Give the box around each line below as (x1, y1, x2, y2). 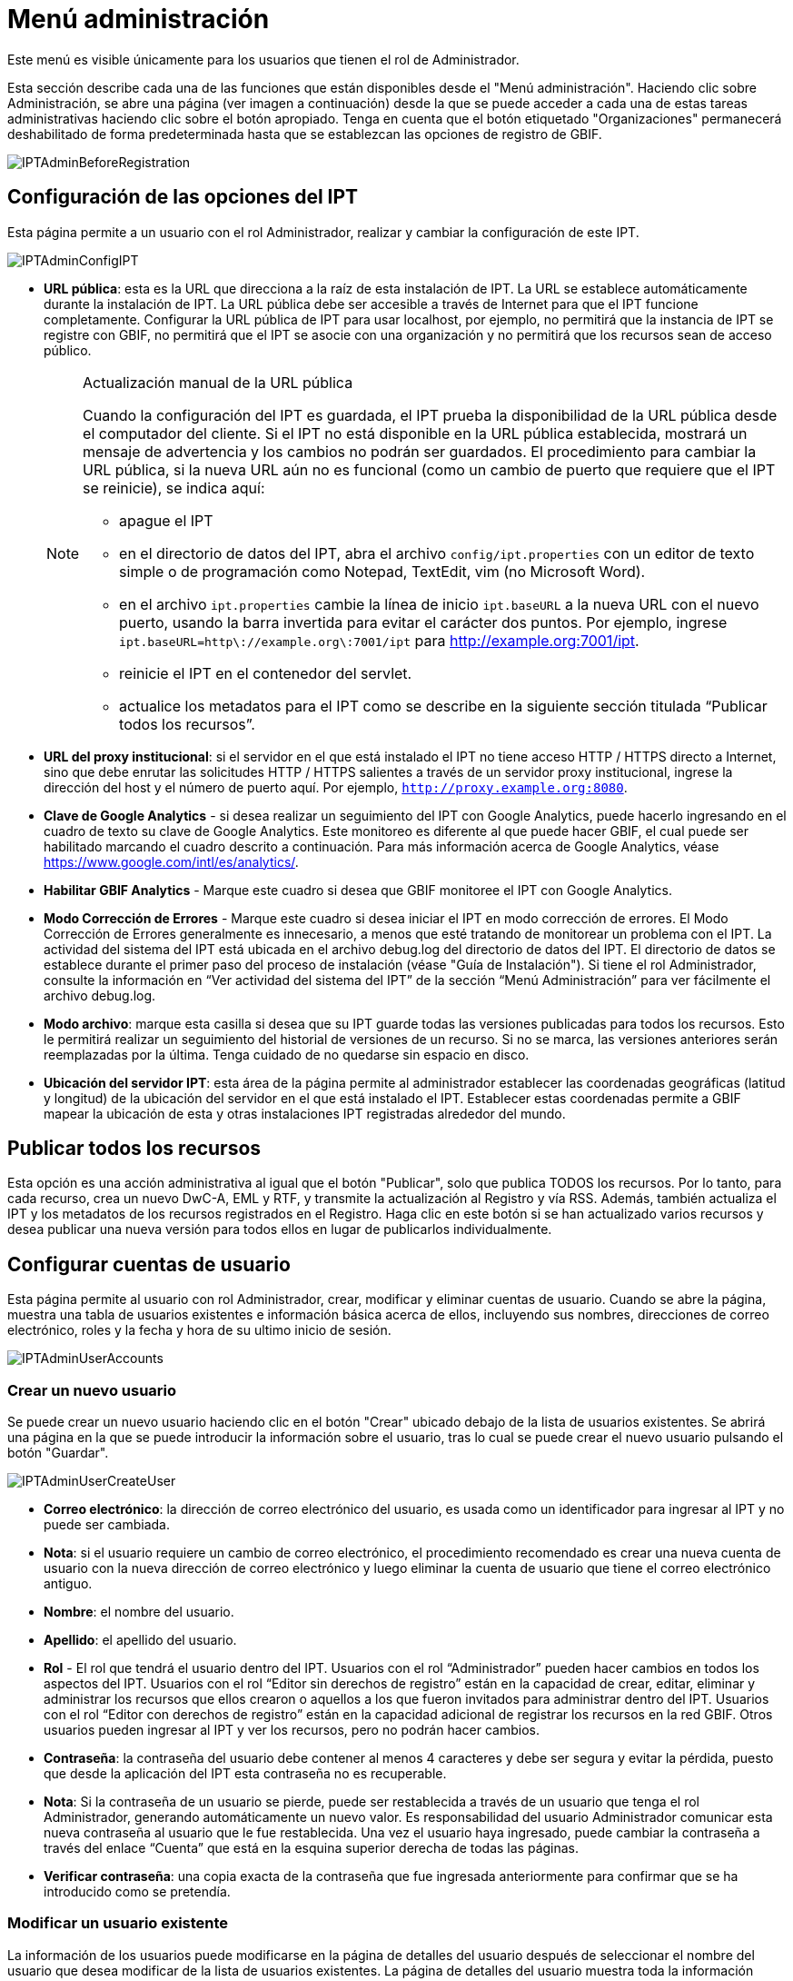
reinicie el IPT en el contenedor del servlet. (119, 663, 412, 682)
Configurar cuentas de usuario (7, 1252, 291, 1276)
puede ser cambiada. (44, 1517, 170, 1533)
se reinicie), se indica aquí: (83, 478, 265, 497)
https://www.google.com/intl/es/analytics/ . (44, 853, 299, 870)
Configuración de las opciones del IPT (7, 185, 359, 209)
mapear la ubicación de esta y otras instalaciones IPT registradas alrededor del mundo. (44, 1105, 566, 1121)
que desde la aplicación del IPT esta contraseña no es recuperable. (44, 1766, 447, 1782)
